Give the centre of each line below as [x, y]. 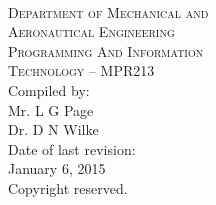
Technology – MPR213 [81, 70]
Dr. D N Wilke [53, 129]
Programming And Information [106, 50]
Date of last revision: [72, 148]
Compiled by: [49, 89]
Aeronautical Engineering [91, 31]
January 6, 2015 [57, 168]
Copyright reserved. [68, 187]
